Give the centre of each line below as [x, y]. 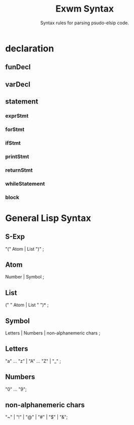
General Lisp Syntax [48, 218]
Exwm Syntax [85, 9]
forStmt [15, 129]
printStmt [17, 156]
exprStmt [17, 116]
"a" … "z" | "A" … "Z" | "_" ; [33, 361]
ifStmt [13, 143]
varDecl [18, 84]
